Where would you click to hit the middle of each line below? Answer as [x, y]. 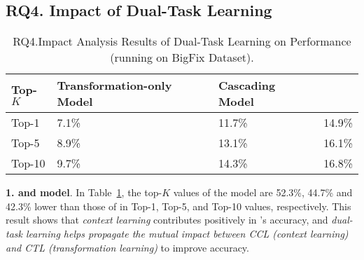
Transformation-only [114, 85]
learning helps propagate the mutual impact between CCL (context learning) [187, 233]
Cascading [247, 85]
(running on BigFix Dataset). [182, 57]
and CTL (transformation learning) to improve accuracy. [127, 247]
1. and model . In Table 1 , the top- [84, 192]
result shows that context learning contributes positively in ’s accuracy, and [167, 220]
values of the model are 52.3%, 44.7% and [263, 192]
